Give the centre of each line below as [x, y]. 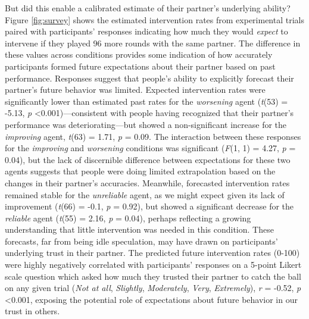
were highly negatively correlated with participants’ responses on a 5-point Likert [153, 265]
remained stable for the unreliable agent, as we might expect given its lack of [145, 194]
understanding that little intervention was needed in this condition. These [139, 229]
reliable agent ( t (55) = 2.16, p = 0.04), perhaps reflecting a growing [128, 218]
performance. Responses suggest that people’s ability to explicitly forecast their [149, 78]
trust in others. [32, 311]
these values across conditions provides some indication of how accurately [139, 54]
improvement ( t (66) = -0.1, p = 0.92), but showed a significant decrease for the [149, 206]
